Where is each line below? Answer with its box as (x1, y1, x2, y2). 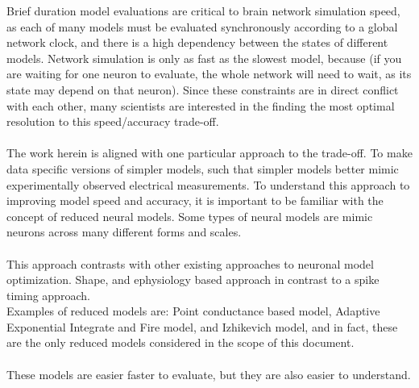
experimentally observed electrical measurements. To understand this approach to (6, 176, 410, 193)
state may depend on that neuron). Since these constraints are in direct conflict (6, 81, 399, 98)
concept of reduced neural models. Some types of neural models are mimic (6, 207, 373, 224)
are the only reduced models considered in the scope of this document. (6, 334, 355, 351)
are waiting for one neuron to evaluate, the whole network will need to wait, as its (6, 65, 412, 82)
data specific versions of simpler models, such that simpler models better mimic (6, 160, 399, 177)
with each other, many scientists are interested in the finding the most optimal (6, 97, 395, 114)
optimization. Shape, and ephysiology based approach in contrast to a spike (6, 271, 380, 288)
